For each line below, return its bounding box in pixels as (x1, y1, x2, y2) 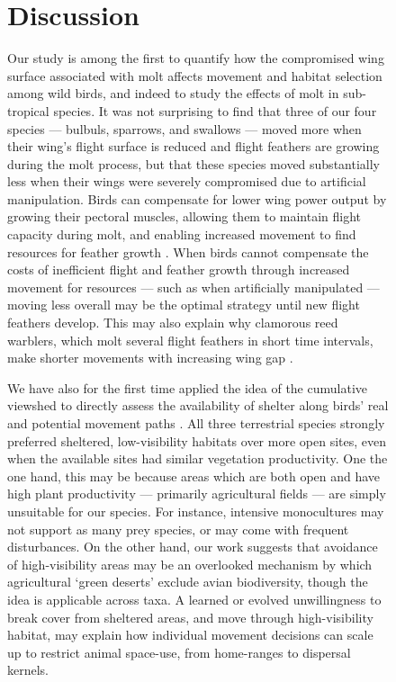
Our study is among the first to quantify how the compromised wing (7, 49, 384, 67)
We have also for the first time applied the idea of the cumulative (7, 378, 367, 397)
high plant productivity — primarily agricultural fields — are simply (7, 484, 386, 503)
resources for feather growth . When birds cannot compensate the (7, 242, 369, 261)
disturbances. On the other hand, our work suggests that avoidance (7, 537, 378, 556)
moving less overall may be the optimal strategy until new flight (7, 295, 360, 314)
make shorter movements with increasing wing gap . (7, 348, 293, 367)
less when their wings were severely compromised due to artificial (7, 172, 366, 191)
